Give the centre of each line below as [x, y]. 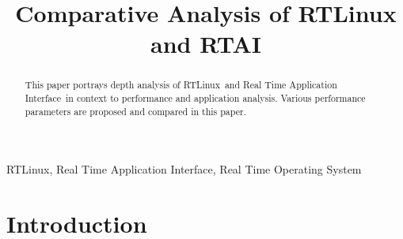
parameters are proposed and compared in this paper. [135, 111]
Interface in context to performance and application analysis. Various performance [195, 98]
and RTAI [206, 44]
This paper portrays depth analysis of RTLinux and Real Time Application [181, 85]
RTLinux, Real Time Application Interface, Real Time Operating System [184, 169]
